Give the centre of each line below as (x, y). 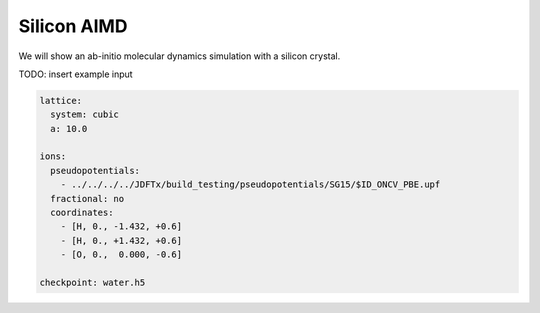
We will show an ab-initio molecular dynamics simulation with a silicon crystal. (179, 56)
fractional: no (87, 198)
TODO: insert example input (76, 74)
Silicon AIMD (73, 26)
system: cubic (85, 114)
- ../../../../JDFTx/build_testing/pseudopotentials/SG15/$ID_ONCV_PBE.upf (250, 184)
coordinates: (82, 213)
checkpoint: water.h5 (92, 282)
